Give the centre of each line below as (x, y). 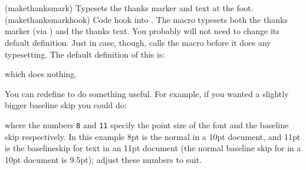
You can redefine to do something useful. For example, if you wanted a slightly (147, 93)
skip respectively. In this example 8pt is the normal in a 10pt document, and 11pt (153, 136)
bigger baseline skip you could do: (66, 105)
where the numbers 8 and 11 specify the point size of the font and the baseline (147, 124)
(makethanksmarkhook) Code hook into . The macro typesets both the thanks (146, 19)
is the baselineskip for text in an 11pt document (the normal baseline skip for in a (153, 148)
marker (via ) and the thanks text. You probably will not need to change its (142, 31)
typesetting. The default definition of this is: (85, 54)
